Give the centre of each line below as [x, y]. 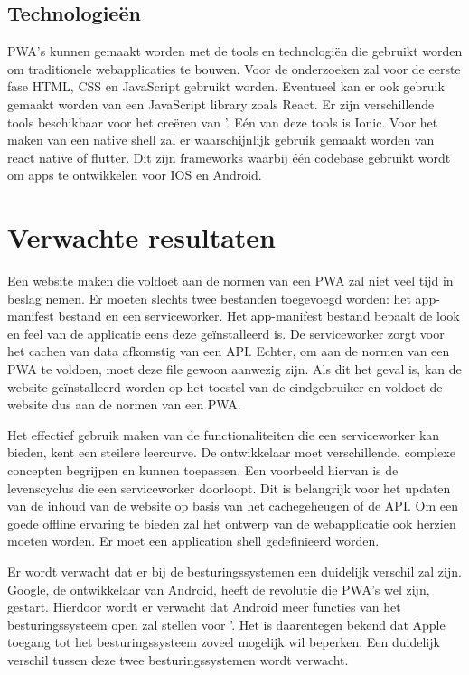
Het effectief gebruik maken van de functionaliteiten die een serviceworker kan [224, 434]
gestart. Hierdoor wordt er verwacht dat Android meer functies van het [204, 607]
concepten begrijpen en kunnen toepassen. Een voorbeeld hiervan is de [203, 470]
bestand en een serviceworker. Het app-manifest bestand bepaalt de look [259, 316]
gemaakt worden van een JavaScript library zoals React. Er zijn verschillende [221, 103]
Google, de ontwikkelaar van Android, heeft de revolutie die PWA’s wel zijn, [219, 589]
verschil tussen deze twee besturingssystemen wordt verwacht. [178, 659]
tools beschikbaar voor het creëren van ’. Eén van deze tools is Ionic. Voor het [223, 122]
